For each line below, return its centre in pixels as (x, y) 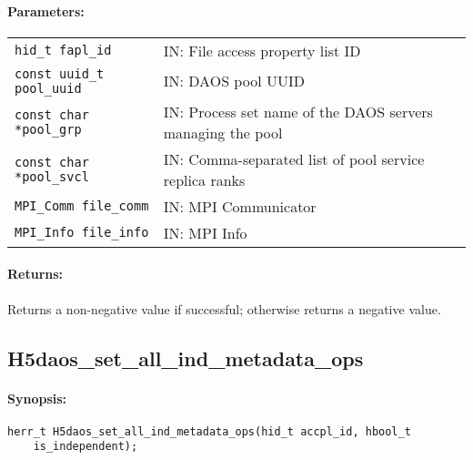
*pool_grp (48, 129)
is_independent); (86, 447)
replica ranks (204, 179)
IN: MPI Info (205, 232)
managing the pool (223, 132)
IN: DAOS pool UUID (234, 81)
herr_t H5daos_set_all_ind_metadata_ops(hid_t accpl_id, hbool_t (209, 431)
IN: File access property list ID (262, 50)
